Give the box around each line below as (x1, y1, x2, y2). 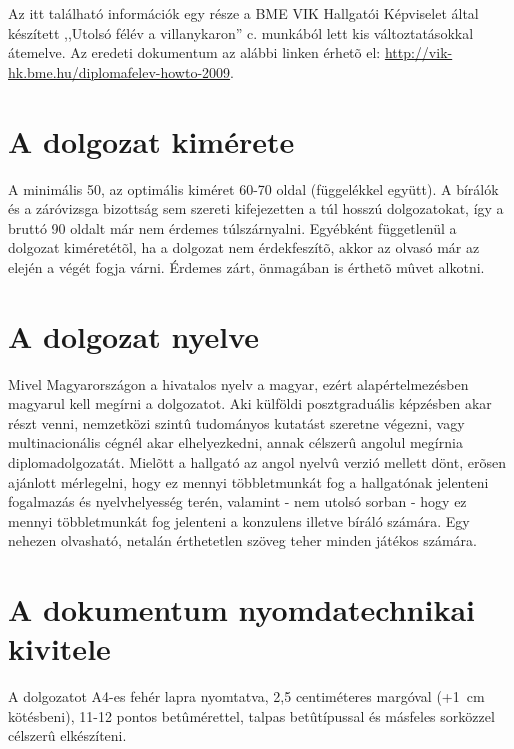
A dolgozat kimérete (8, 120, 295, 161)
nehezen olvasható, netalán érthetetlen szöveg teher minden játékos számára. (8, 530, 477, 551)
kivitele (8, 628, 111, 669)
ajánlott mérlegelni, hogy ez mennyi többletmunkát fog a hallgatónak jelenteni (8, 471, 489, 492)
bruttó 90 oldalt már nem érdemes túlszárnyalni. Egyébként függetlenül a (8, 217, 457, 238)
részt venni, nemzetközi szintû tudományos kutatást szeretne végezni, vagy (8, 412, 465, 433)
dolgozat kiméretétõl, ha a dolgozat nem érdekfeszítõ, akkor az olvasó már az (8, 237, 480, 258)
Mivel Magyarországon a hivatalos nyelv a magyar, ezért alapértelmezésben (8, 373, 469, 394)
